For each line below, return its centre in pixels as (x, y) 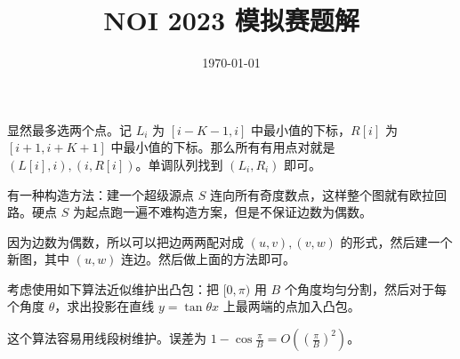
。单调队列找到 (179, 164)
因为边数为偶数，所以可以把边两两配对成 (125, 241)
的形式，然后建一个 (396, 241)
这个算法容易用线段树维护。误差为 (107, 338)
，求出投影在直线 (105, 306)
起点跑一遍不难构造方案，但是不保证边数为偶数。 (228, 212)
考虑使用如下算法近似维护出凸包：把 (113, 288)
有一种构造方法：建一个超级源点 (101, 194)
